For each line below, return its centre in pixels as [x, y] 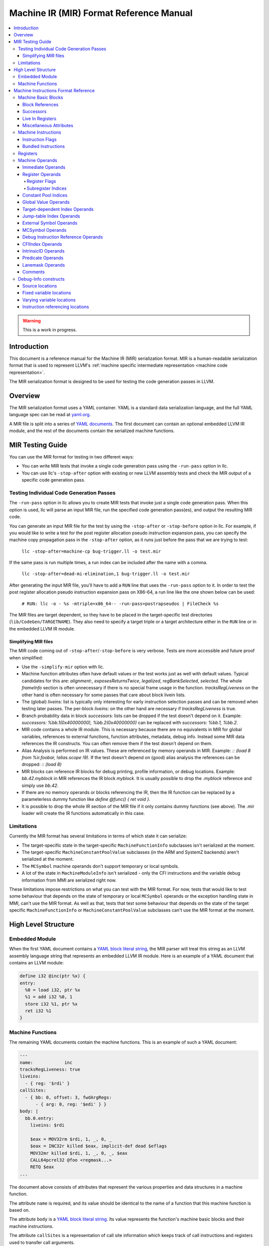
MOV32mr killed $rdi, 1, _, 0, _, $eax [79, 1153]
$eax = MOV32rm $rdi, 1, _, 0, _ [71, 1139]
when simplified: [26, 657]
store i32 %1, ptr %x [52, 1004]
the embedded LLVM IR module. [42, 628]
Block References [41, 104]
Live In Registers [40, 118]
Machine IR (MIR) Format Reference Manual [101, 13]
